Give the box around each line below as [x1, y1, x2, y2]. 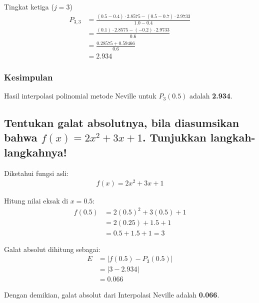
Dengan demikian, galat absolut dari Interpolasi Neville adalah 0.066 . [4, 289, 219, 300]
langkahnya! [4, 144, 67, 159]
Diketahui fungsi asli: [4, 167, 69, 178]
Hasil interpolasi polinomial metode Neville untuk [4, 90, 156, 101]
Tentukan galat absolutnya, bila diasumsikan [4, 115, 239, 130]
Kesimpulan [4, 70, 53, 83]
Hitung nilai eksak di [4, 195, 68, 206]
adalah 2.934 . [189, 90, 232, 101]
